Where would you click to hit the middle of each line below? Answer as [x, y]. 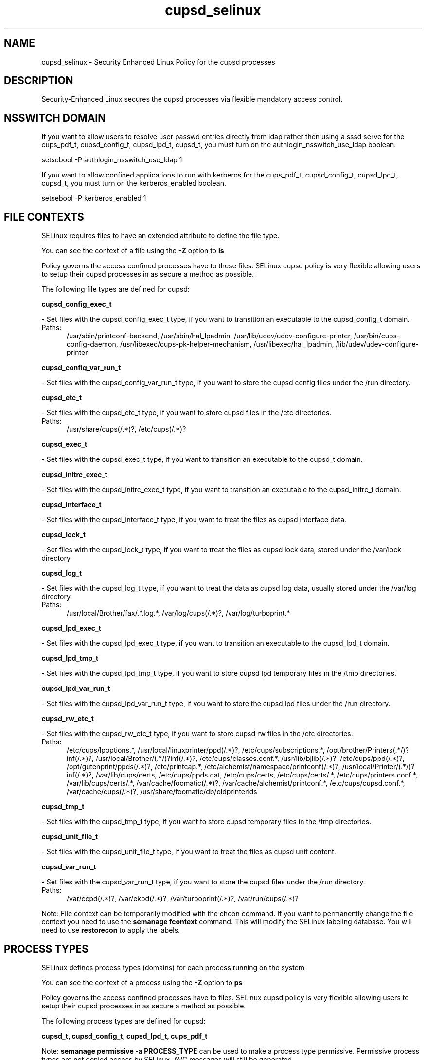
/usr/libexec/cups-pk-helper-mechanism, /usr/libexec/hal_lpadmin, [227, 344]
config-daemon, [92, 344]
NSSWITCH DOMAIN [55, 118]
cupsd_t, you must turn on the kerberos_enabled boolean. [134, 183]
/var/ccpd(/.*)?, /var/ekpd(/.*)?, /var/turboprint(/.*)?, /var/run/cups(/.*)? [183, 899]
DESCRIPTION [39, 81]
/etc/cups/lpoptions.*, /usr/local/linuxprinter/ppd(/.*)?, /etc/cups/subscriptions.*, [196, 750]
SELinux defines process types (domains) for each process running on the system [173, 967]
